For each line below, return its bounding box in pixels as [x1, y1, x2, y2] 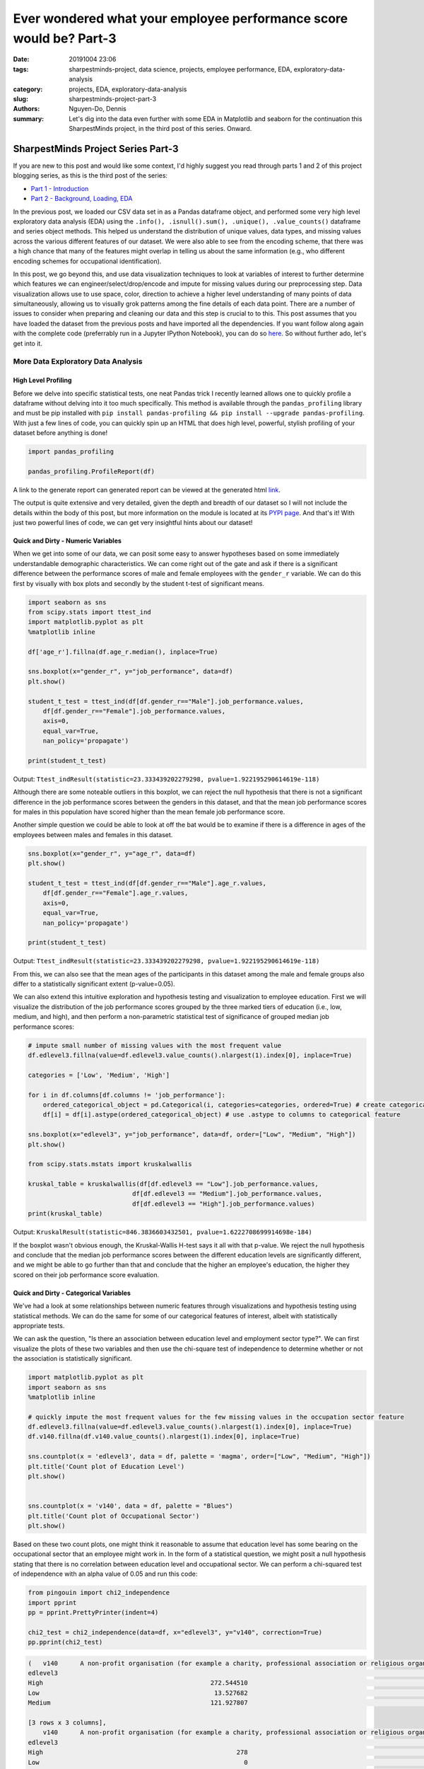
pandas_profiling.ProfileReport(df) [28, 467, 155, 476]
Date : [13, 55, 30, 64]
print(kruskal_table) [28, 1210, 103, 1218]
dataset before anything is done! [13, 429, 108, 437]
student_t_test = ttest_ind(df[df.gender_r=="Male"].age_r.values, [28, 879, 267, 887]
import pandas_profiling [28, 448, 114, 456]
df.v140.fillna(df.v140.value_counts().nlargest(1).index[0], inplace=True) [28, 1433, 300, 1441]
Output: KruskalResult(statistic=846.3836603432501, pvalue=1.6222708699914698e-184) [13, 1228, 312, 1236]
